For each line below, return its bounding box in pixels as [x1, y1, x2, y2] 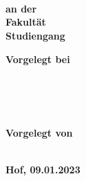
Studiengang [6, 28, 65, 42]
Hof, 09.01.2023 [6, 162, 80, 177]
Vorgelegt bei [6, 51, 70, 66]
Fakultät [6, 15, 46, 29]
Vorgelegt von [6, 125, 73, 139]
